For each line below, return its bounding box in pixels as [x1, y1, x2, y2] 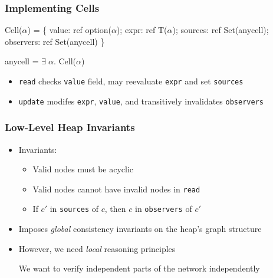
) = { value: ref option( [27, 24, 111, 36]
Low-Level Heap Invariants [5, 120, 135, 135]
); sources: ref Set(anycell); [172, 24, 269, 36]
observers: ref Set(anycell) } [5, 35, 105, 47]
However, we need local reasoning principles [18, 242, 176, 254]
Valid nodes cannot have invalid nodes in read [32, 182, 200, 195]
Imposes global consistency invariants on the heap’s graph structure [18, 223, 262, 235]
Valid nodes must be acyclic [32, 163, 134, 175]
